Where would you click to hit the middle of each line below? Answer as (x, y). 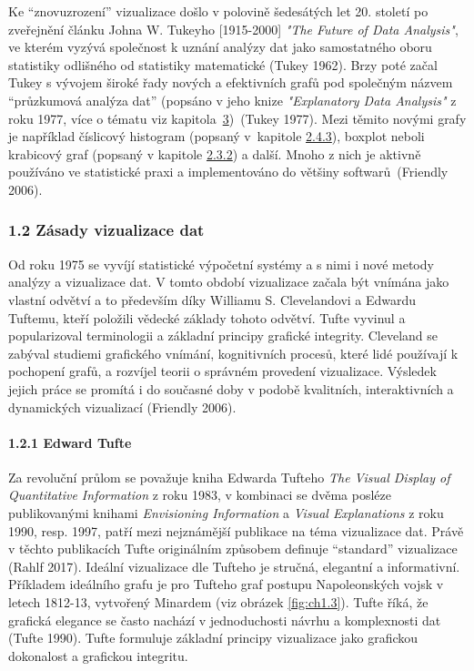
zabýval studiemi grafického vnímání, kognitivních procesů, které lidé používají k (233, 353)
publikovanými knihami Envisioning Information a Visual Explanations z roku (226, 513)
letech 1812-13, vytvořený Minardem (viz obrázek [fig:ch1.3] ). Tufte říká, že (218, 602)
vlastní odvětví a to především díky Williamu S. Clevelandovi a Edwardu (212, 299)
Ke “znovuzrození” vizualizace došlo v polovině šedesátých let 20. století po (218, 11)
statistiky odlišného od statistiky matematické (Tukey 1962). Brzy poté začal (223, 64)
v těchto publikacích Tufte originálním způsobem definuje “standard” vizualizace (233, 549)
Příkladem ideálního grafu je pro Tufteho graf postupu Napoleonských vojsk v (226, 584)
